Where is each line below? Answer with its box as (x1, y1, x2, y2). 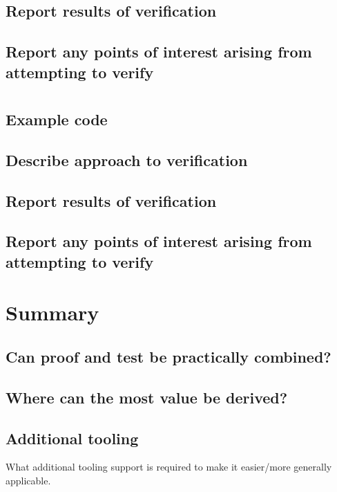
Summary (6, 298, 99, 327)
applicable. (6, 473, 51, 487)
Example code (6, 109, 108, 130)
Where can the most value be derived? (6, 386, 288, 408)
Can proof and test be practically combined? (6, 346, 331, 367)
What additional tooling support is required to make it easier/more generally (6, 459, 332, 474)
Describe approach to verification (6, 149, 248, 170)
